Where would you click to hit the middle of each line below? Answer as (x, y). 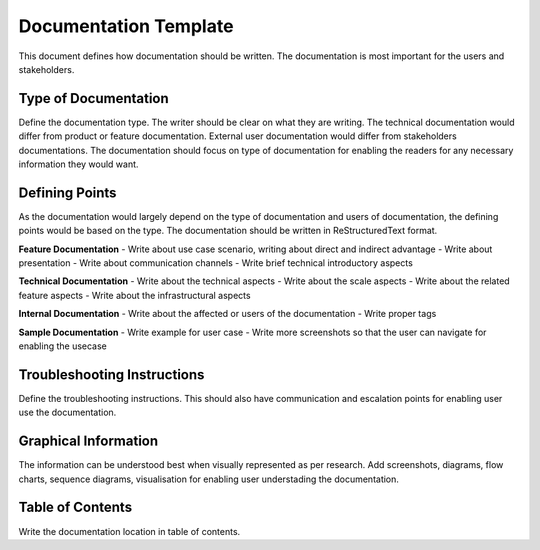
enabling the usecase (62, 346)
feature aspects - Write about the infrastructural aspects (134, 295)
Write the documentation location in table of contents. (129, 531)
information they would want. (78, 164)
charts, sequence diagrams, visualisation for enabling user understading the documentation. (209, 479)
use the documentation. (67, 412)
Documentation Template (126, 26)
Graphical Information (88, 441)
